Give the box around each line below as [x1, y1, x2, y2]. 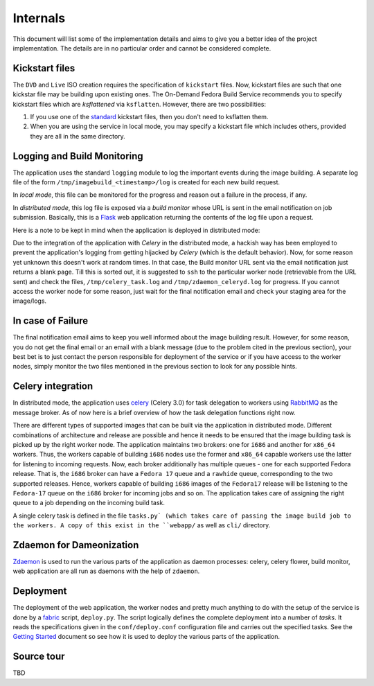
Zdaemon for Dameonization [12, 539, 139, 551]
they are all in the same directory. [30, 132, 126, 140]
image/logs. [12, 297, 47, 305]
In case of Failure [12, 315, 89, 327]
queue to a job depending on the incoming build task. [12, 499, 166, 507]
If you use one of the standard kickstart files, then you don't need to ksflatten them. [30, 113, 269, 121]
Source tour [12, 651, 65, 662]
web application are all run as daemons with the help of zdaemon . [12, 567, 200, 575]
